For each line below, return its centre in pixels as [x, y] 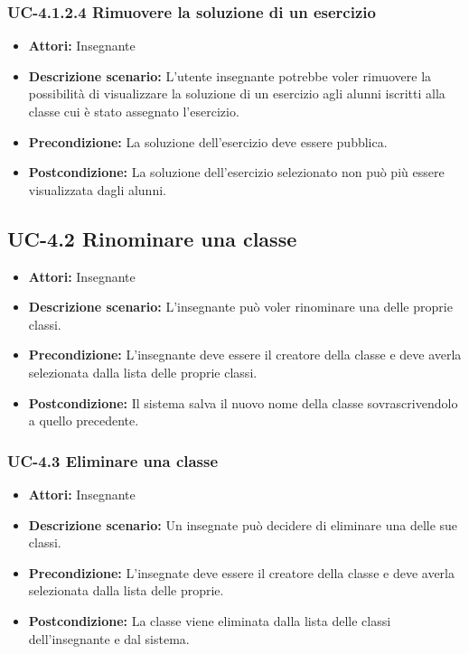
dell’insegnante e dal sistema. [109, 638]
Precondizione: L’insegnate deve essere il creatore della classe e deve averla [241, 572]
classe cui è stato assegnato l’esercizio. [134, 111]
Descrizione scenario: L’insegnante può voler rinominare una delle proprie [240, 307]
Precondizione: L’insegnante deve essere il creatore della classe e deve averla [245, 355]
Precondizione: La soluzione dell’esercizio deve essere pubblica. [208, 141]
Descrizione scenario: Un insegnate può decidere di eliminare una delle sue [243, 524]
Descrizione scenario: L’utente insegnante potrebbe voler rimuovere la [230, 75]
